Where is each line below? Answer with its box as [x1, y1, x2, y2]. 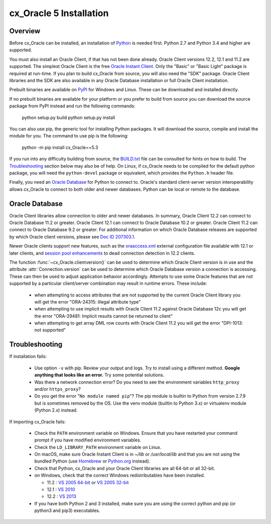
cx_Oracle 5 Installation [9, 8, 109, 19]
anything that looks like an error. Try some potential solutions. [34, 372, 165, 378]
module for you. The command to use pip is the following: [9, 133, 129, 139]
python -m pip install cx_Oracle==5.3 [22, 144, 98, 151]
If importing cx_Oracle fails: [9, 418, 66, 425]
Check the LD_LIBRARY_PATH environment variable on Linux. [34, 444, 162, 450]
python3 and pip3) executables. [34, 507, 100, 513]
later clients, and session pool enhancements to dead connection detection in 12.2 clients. [9, 250, 196, 256]
